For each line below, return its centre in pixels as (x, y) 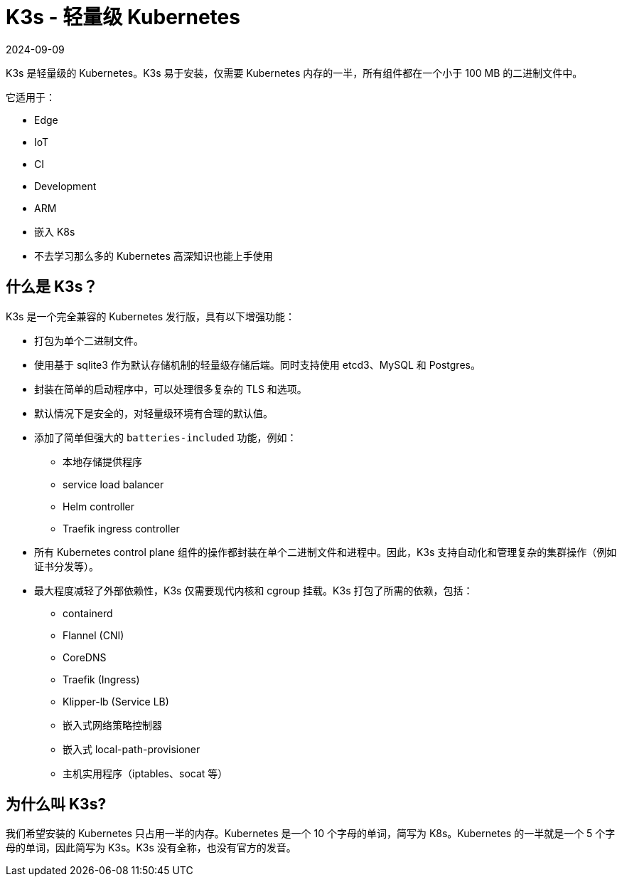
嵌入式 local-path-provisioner (132, 749)
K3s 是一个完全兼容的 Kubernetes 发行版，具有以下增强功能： (151, 316)
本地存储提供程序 (102, 461)
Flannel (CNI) (93, 635)
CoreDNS (85, 657)
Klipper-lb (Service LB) (116, 701)
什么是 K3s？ (52, 287)
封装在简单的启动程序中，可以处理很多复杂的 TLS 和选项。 (171, 389)
